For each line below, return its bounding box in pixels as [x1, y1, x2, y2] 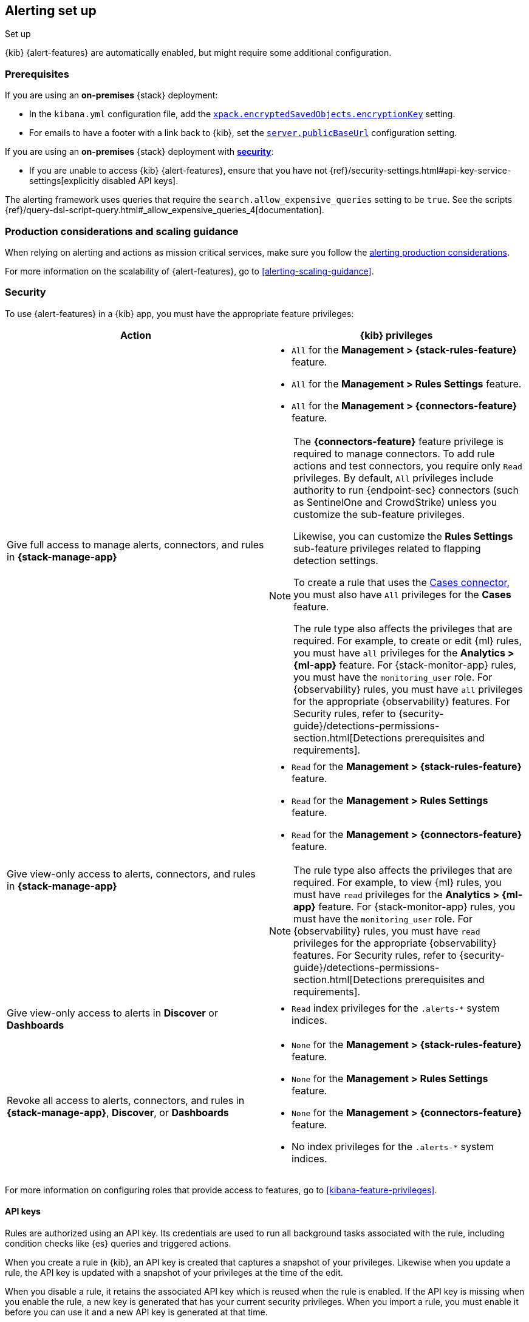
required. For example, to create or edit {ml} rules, [293, 634, 522, 647]
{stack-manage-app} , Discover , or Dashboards [7, 1106, 229, 1119]
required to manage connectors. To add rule [293, 447, 495, 460]
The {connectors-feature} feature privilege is [293, 435, 504, 448]
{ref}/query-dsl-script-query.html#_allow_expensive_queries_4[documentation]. [5, 205, 324, 216]
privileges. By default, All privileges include [293, 471, 494, 484]
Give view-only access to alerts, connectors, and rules [7, 867, 256, 880]
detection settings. [293, 554, 378, 567]
